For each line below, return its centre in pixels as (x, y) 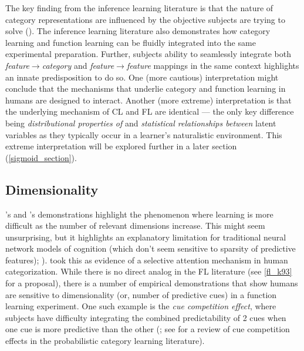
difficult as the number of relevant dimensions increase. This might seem (135, 225)
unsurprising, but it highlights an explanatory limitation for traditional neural (146, 237)
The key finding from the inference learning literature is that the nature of (139, 8)
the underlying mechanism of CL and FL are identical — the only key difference (150, 111)
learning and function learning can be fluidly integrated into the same (131, 42)
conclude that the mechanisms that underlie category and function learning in (146, 88)
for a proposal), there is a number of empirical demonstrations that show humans (152, 283)
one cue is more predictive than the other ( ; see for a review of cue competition (148, 329)
